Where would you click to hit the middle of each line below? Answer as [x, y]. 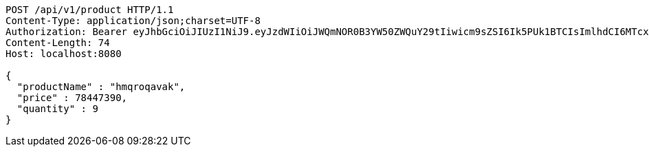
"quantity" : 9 [57, 109]
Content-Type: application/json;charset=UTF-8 [133, 21]
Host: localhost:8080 [64, 54]
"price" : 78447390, [72, 98]
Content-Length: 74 [58, 43]
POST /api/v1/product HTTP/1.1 [90, 10]
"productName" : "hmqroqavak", [101, 87]
